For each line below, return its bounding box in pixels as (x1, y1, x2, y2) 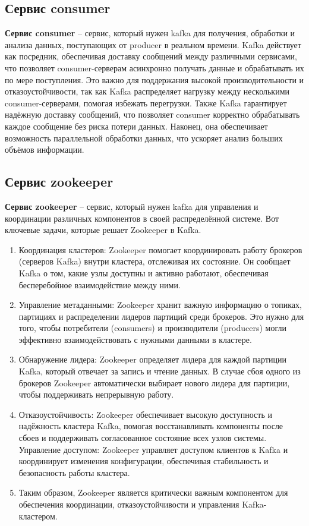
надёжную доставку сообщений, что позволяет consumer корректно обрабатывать (5, 108, 300, 121)
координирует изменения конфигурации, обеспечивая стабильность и (18, 455, 269, 467)
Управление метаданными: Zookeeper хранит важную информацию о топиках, (18, 298, 302, 311)
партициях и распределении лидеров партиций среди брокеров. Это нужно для (18, 310, 304, 322)
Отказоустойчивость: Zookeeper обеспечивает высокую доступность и (18, 408, 272, 420)
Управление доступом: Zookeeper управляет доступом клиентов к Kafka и (18, 443, 288, 455)
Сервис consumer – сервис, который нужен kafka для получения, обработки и (5, 27, 295, 39)
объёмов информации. (5, 143, 84, 156)
